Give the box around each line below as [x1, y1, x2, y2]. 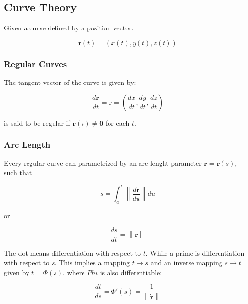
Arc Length [4, 138, 51, 151]
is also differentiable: [100, 267, 162, 277]
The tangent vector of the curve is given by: [4, 77, 136, 87]
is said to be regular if [4, 117, 70, 128]
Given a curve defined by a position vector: [4, 23, 134, 33]
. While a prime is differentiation [145, 248, 245, 258]
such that [4, 167, 32, 178]
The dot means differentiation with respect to [4, 248, 141, 258]
